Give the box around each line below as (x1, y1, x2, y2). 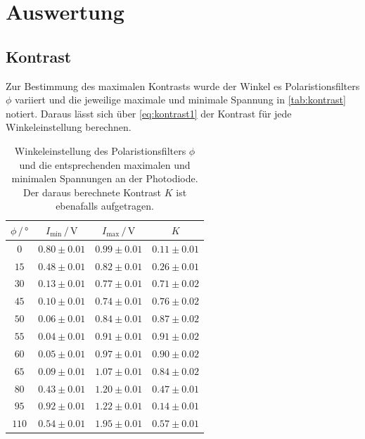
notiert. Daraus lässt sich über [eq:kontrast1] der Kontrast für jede (6, 106, 292, 120)
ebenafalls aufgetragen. (56, 198, 154, 213)
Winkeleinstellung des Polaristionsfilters (14, 143, 186, 158)
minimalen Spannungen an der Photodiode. (11, 171, 198, 186)
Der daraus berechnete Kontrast (23, 184, 162, 199)
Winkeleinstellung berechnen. (6, 120, 132, 134)
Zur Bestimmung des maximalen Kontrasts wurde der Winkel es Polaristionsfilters (6, 78, 360, 93)
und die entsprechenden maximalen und (19, 157, 191, 172)
